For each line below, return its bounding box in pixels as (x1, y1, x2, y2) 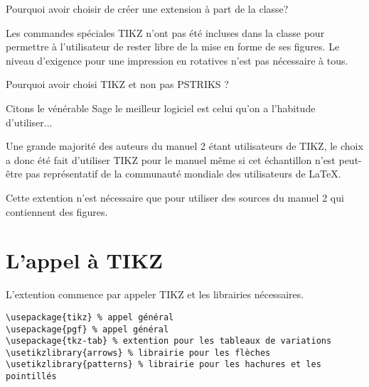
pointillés (6, 371, 57, 382)
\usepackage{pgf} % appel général (6, 324, 169, 334)
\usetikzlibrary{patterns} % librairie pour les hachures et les (6, 359, 321, 370)
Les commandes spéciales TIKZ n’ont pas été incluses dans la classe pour (6, 25, 325, 40)
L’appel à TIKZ (6, 246, 163, 275)
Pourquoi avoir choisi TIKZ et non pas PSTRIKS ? (6, 77, 229, 92)
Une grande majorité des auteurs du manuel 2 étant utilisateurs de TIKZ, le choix (6, 138, 363, 153)
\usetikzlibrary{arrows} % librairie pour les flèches (6, 347, 271, 358)
